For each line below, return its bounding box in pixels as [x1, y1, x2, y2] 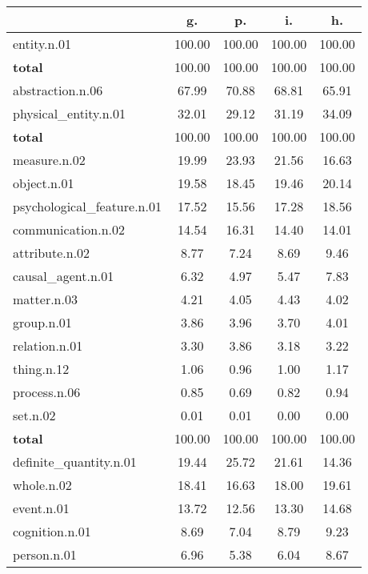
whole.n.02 [13, 476, 72, 494]
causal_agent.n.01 [13, 267, 114, 285]
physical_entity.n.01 [13, 104, 126, 122]
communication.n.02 [13, 220, 126, 239]
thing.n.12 [13, 359, 70, 378]
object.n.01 [13, 174, 74, 192]
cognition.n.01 [13, 522, 91, 540]
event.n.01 [13, 499, 70, 517]
